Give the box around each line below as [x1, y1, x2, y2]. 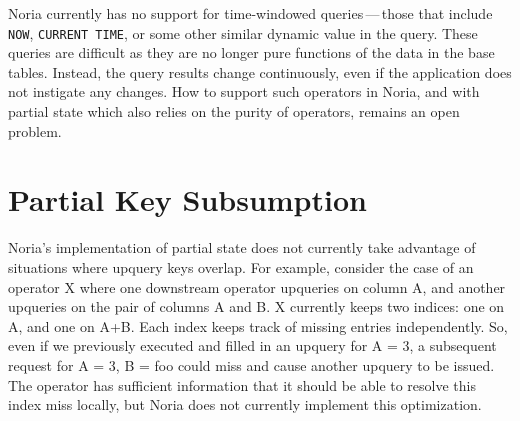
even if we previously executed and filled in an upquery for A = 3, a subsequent [8, 335, 497, 356]
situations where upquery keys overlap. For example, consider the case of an [8, 256, 474, 277]
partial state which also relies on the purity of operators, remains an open [8, 101, 460, 122]
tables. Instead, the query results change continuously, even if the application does [8, 61, 512, 82]
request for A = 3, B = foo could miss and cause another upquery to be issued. [8, 354, 495, 375]
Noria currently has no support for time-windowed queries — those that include [8, 3, 493, 23]
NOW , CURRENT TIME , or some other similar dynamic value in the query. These [8, 22, 478, 43]
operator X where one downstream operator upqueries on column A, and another [8, 276, 506, 297]
